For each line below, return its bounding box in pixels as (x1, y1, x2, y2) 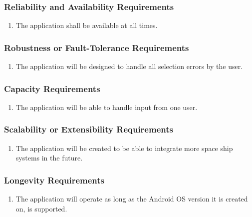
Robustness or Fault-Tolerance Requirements (4, 41, 189, 53)
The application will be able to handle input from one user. (15, 101, 198, 112)
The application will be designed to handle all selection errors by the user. (15, 61, 243, 71)
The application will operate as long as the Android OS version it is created (15, 193, 248, 204)
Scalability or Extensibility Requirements (4, 123, 173, 135)
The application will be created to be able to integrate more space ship (15, 142, 233, 153)
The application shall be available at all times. (15, 20, 158, 30)
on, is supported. (15, 203, 67, 213)
